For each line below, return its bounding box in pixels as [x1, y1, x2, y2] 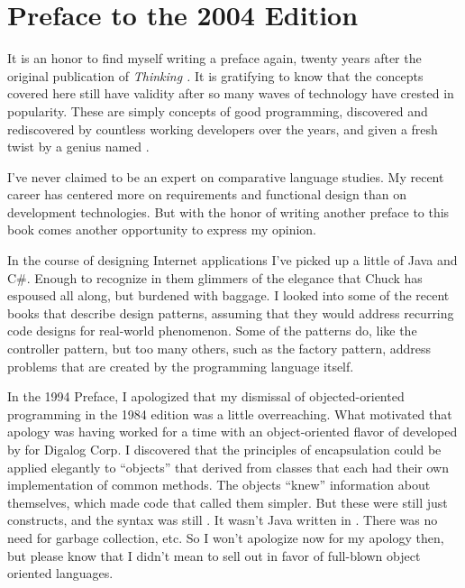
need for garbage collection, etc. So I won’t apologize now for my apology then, [7, 528, 444, 547]
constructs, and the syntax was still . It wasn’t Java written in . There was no [7, 510, 438, 529]
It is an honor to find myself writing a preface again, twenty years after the [7, 49, 422, 68]
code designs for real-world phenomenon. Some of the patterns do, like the [7, 321, 417, 340]
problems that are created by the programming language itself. [7, 356, 354, 375]
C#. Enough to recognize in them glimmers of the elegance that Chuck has [7, 268, 423, 287]
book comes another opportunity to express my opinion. [7, 220, 316, 239]
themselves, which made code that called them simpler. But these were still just [7, 492, 448, 511]
